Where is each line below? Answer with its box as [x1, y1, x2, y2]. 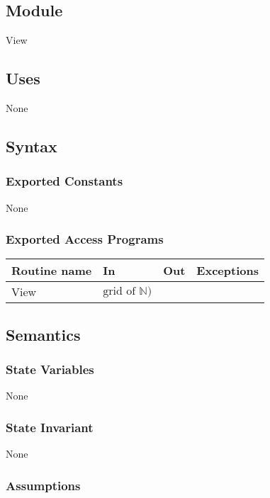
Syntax [6, 135, 57, 157]
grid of [103, 285, 136, 297]
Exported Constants [6, 172, 123, 190]
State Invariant [6, 418, 94, 436]
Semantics [6, 323, 81, 345]
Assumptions [6, 476, 81, 494]
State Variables [6, 361, 94, 378]
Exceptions [196, 262, 259, 279]
